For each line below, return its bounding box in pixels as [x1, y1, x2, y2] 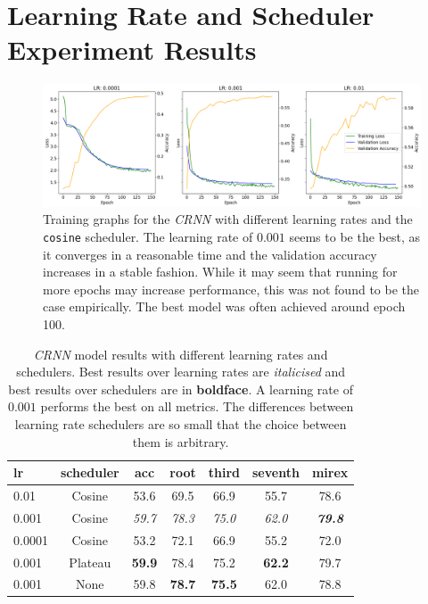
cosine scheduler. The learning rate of [43, 227, 253, 245]
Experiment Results [7, 31, 257, 68]
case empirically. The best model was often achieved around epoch [43, 297, 406, 316]
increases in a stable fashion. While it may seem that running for [43, 262, 398, 281]
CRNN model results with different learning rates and [33, 344, 328, 363]
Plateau [69, 552, 111, 571]
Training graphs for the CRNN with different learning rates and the [43, 210, 413, 228]
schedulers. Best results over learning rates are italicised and [16, 362, 346, 381]
